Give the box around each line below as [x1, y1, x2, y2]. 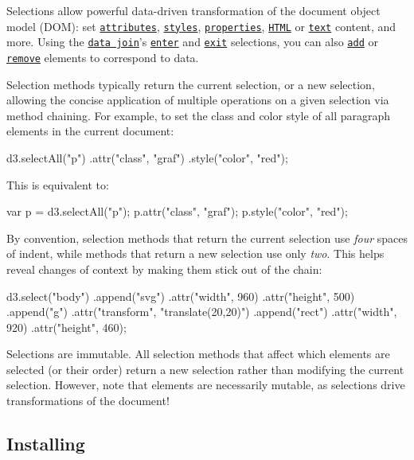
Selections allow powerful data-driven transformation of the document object [6, 2, 381, 18]
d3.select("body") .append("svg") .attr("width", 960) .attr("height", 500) [6, 287, 355, 304]
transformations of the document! [6, 392, 170, 409]
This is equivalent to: [6, 176, 109, 193]
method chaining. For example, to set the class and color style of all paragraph [6, 107, 391, 123]
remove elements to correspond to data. [6, 49, 199, 65]
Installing [6, 431, 85, 456]
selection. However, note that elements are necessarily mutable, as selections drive [6, 376, 405, 393]
